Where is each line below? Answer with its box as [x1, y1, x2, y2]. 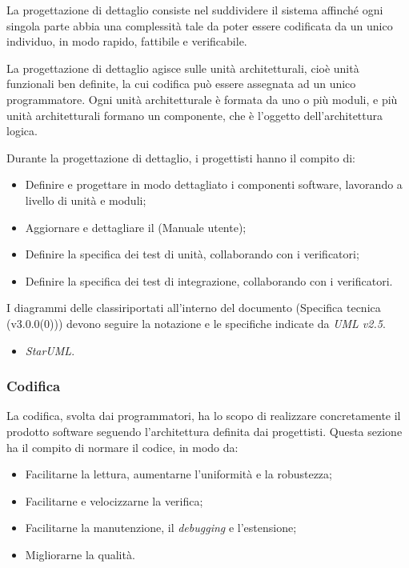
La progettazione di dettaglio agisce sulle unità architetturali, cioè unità [6, 59, 359, 76]
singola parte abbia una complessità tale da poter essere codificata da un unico [6, 17, 393, 34]
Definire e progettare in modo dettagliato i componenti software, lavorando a [25, 176, 403, 193]
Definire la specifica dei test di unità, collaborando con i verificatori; [25, 246, 359, 262]
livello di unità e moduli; [25, 191, 146, 208]
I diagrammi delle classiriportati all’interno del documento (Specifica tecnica [6, 299, 381, 316]
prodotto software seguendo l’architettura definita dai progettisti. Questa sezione [6, 422, 403, 439]
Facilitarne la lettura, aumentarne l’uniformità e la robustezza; [25, 466, 332, 482]
